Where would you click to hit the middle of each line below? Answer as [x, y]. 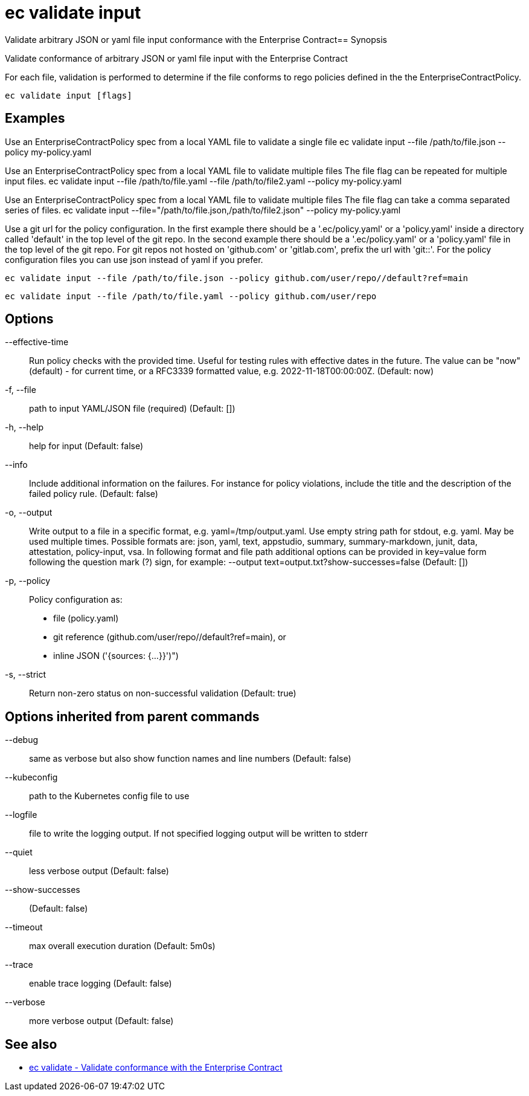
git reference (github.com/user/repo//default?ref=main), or [170, 637]
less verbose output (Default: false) [99, 871]
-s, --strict [26, 675]
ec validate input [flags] [69, 95]
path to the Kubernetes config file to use [109, 796]
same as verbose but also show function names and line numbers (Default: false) [190, 759]
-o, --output [29, 513]
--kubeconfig [31, 777]
